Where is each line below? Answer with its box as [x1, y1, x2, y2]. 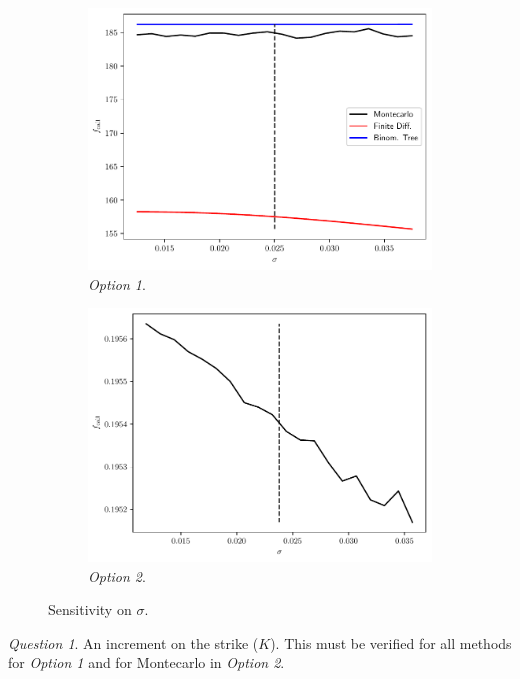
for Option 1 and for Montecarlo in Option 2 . [8, 652, 285, 673]
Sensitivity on [48, 599, 132, 620]
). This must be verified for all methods [270, 632, 512, 653]
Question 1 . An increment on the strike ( [8, 632, 259, 653]
